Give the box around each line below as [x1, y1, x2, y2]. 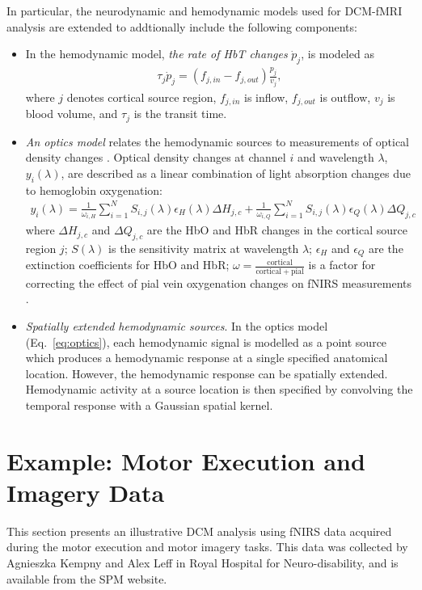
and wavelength [297, 149, 374, 166]
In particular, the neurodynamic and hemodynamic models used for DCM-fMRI [6, 2, 403, 19]
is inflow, [244, 88, 289, 105]
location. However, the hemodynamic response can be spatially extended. [25, 365, 388, 381]
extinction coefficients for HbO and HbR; [25, 256, 230, 273]
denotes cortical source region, [66, 88, 217, 105]
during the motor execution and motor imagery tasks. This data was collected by [6, 538, 408, 555]
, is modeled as [301, 45, 374, 62]
